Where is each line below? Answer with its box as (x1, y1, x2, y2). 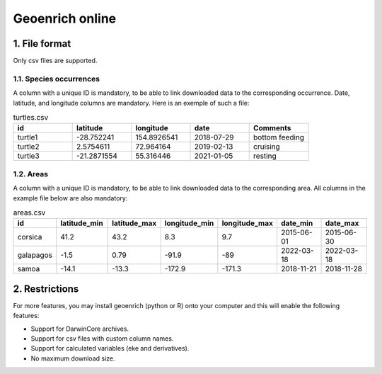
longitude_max (221, 218, 274, 228)
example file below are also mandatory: (13, 193, 128, 202)
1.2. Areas (13, 169, 49, 178)
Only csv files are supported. (13, 57, 98, 65)
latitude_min (60, 218, 103, 228)
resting (253, 151, 277, 161)
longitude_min (164, 218, 214, 228)
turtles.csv (13, 113, 49, 123)
